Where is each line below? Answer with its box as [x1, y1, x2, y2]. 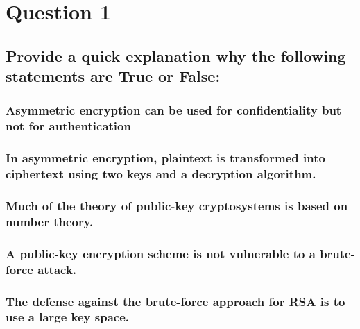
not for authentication [6, 117, 131, 135]
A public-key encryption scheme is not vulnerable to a [6, 244, 316, 262]
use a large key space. [6, 308, 130, 326]
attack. [37, 260, 77, 278]
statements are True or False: [6, 65, 221, 87]
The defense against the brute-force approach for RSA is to [6, 292, 345, 310]
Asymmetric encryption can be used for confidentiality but [6, 101, 342, 119]
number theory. [6, 212, 94, 230]
